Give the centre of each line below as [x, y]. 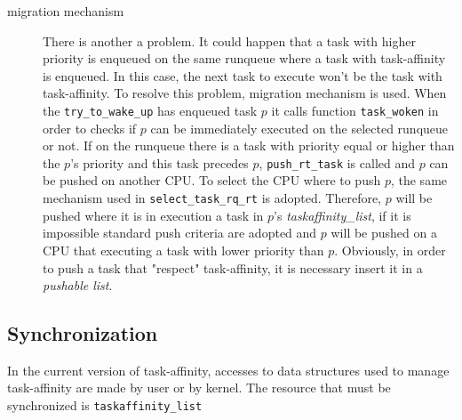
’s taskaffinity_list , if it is [343, 215]
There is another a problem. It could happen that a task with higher [229, 40]
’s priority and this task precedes [159, 162]
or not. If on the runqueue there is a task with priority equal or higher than [249, 145]
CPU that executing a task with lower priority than [183, 250]
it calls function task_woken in [355, 110]
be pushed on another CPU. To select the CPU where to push [212, 180]
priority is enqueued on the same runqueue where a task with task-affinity [244, 58]
